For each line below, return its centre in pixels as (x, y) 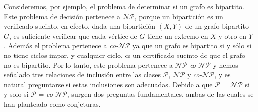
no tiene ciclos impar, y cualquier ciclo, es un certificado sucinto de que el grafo (125, 55)
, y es (223, 75)
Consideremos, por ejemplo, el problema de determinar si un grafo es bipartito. (124, 6)
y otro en (232, 35)
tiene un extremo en (178, 35)
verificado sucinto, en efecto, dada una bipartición (80, 26)
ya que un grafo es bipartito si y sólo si (192, 45)
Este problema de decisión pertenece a (62, 16)
